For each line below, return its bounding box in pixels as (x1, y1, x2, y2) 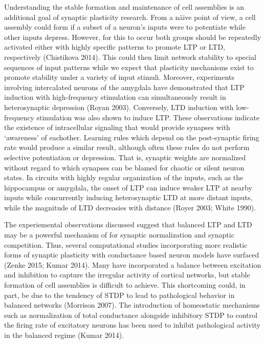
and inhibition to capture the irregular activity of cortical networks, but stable (4, 269, 250, 280)
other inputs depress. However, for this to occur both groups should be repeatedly (4, 31, 261, 42)
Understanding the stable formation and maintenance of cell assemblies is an (4, 2, 245, 12)
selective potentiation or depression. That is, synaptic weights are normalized (4, 152, 246, 162)
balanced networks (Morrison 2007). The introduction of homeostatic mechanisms (4, 299, 260, 310)
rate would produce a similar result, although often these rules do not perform (4, 142, 250, 153)
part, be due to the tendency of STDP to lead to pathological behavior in (4, 289, 235, 300)
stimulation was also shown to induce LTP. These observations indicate (36, 112, 260, 122)
